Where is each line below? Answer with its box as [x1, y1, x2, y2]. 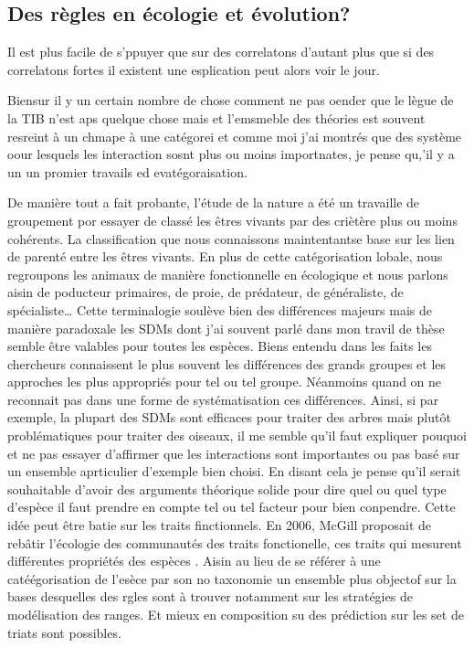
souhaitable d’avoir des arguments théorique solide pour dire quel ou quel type [7, 479, 447, 498]
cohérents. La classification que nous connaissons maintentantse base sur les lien [7, 228, 455, 248]
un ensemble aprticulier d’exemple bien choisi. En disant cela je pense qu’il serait [7, 462, 461, 481]
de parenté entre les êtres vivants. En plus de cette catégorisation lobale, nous [7, 247, 443, 266]
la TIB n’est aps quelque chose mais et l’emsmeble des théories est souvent [7, 108, 426, 127]
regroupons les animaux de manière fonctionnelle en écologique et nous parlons [7, 264, 448, 283]
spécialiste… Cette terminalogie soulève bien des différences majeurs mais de [7, 300, 432, 319]
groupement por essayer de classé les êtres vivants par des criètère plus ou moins [7, 210, 458, 229]
